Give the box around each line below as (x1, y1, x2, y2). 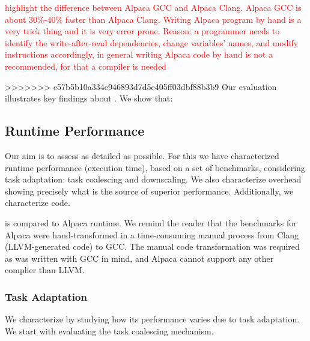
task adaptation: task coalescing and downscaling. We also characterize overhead (5, 173, 302, 186)
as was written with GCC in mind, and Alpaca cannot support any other (5, 252, 274, 264)
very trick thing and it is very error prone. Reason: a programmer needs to (5, 25, 280, 37)
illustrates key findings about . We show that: (5, 92, 173, 104)
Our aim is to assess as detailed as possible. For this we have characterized (5, 149, 279, 161)
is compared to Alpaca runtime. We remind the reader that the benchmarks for (5, 216, 297, 229)
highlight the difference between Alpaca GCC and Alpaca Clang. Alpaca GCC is (5, 1, 302, 13)
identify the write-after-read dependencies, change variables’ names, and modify (5, 36, 299, 49)
